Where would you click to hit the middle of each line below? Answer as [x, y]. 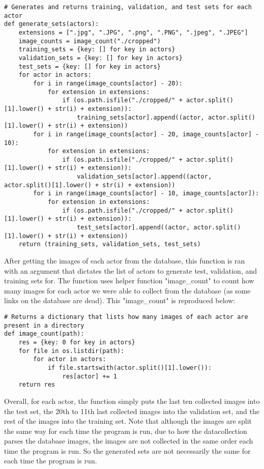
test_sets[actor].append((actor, [134, 228]
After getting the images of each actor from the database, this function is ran [125, 261]
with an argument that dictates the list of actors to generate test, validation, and [131, 270]
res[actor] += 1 [90, 376]
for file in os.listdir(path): [71, 351]
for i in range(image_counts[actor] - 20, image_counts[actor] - [146, 134]
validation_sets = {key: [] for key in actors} [100, 58]
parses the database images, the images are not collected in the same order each [129, 441]
